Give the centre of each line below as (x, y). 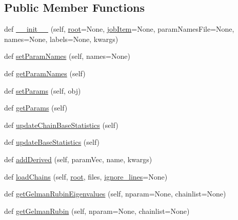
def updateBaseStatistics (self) (52, 142)
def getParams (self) (36, 108)
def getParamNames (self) (45, 73)
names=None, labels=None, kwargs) (61, 39)
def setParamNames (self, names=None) (67, 56)
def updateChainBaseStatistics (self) (61, 125)
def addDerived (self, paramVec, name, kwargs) (78, 159)
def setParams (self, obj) (43, 90)
